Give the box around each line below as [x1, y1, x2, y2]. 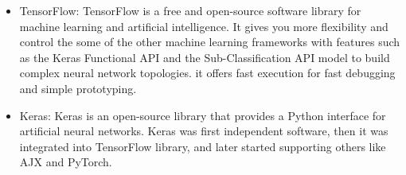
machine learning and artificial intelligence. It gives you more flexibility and [19, 17, 388, 34]
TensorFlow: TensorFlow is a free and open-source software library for [19, 2, 361, 18]
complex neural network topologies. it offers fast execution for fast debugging [19, 64, 396, 81]
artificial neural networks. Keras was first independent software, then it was [19, 122, 388, 139]
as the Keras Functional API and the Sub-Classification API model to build [19, 49, 390, 65]
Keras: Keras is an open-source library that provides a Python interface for [19, 107, 386, 123]
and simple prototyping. [19, 80, 137, 96]
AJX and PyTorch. [19, 154, 112, 170]
